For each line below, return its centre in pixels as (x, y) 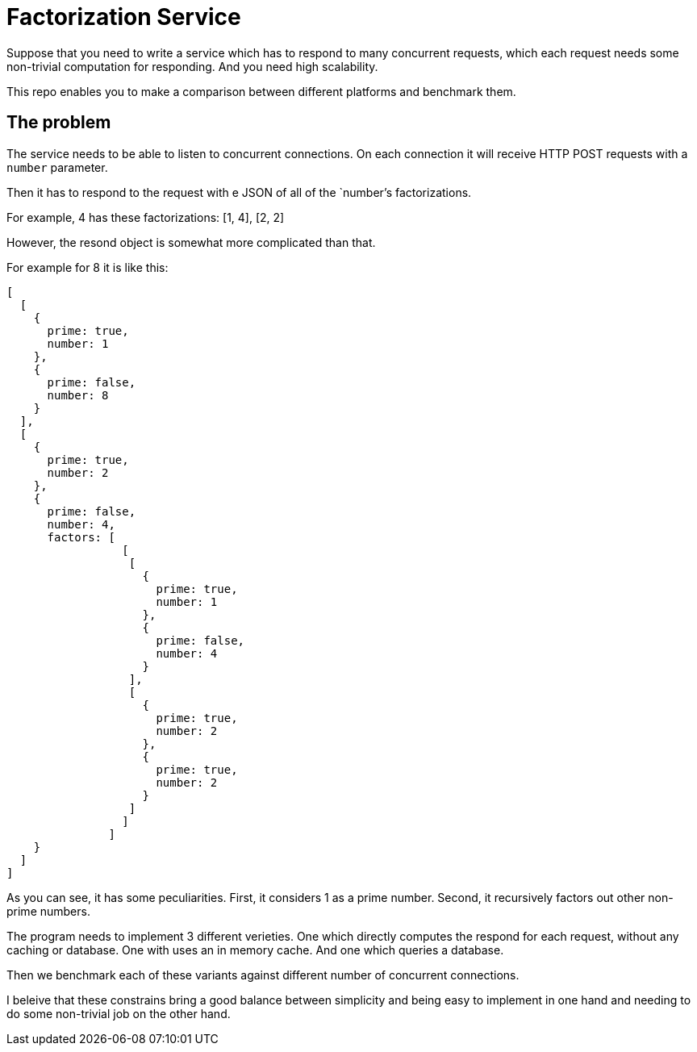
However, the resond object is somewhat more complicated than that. (191, 242)
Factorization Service (124, 17)
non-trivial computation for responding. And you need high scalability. (192, 66)
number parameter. (57, 167)
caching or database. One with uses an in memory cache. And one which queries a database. (255, 950)
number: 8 (78, 395)
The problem (59, 123)
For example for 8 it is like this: (88, 267)
